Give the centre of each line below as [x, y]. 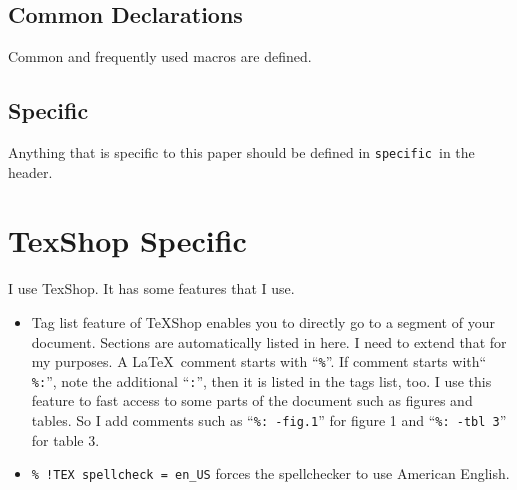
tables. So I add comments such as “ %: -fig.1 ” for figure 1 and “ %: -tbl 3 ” [269, 420]
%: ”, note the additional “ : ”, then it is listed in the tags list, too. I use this [261, 380]
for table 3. [65, 439]
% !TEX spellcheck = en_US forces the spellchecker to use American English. [270, 473]
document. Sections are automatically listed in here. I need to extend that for [269, 341]
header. [30, 171]
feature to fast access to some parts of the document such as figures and [252, 400]
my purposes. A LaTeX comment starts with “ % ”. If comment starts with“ [259, 361]
